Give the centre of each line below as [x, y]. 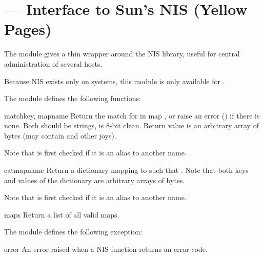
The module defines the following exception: [73, 232]
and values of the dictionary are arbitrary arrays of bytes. [95, 180]
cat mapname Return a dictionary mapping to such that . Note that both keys [126, 170]
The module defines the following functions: [73, 98]
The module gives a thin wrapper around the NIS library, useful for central [122, 54]
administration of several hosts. [53, 63]
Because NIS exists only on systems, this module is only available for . [115, 81]
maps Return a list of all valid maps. [62, 214]
